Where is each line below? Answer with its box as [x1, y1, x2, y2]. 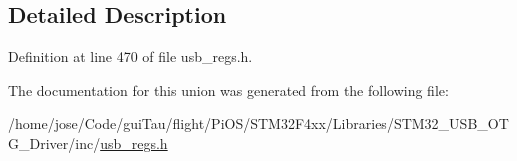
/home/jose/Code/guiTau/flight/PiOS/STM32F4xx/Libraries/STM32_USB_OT [8, 113, 509, 134]
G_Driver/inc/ [8, 132, 101, 153]
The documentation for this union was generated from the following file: [8, 79, 449, 100]
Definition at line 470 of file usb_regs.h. [8, 46, 253, 67]
